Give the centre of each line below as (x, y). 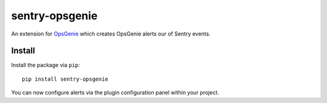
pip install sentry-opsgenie (65, 79)
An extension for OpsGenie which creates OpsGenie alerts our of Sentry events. (111, 34)
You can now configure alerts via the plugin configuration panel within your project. (115, 93)
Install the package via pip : (45, 65)
